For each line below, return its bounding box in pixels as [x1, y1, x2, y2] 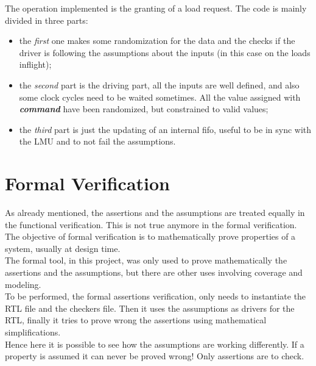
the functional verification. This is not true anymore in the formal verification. [5, 218, 297, 231]
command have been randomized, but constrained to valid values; [19, 102, 269, 115]
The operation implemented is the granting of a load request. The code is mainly [5, 2, 307, 14]
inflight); [19, 58, 52, 71]
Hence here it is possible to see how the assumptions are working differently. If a [5, 337, 304, 350]
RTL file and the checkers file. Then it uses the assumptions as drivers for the [5, 301, 295, 314]
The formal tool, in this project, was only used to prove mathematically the [5, 254, 287, 267]
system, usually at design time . [5, 242, 121, 254]
